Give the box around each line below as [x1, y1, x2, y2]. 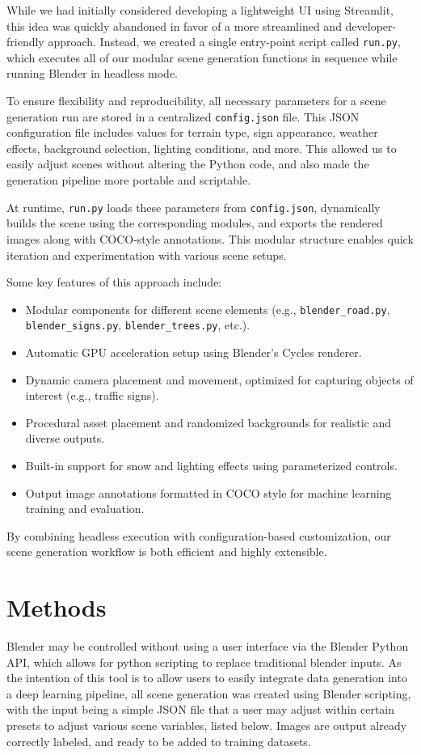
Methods [6, 591, 107, 624]
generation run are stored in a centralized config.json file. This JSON [6, 108, 360, 125]
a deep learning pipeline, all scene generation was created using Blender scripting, [6, 685, 411, 702]
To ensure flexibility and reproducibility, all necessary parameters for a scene [6, 92, 386, 109]
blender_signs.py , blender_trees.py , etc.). [25, 316, 250, 333]
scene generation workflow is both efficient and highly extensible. [6, 543, 327, 560]
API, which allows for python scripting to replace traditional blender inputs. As [6, 653, 402, 670]
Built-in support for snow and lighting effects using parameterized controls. [25, 456, 398, 473]
